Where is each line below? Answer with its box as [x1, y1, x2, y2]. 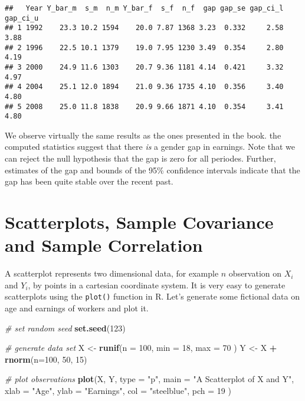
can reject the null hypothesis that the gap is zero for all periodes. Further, [5, 152, 276, 165]
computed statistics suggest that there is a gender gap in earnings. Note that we [5, 140, 296, 153]
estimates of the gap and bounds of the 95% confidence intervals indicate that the [5, 163, 300, 176]
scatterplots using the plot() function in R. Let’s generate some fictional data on [5, 290, 300, 303]
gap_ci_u [5, 14, 39, 22]
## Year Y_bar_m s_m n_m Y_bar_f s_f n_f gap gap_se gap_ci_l [5, 4, 284, 12]
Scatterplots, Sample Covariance [5, 210, 274, 234]
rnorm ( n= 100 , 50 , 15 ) [5, 353, 87, 365]
